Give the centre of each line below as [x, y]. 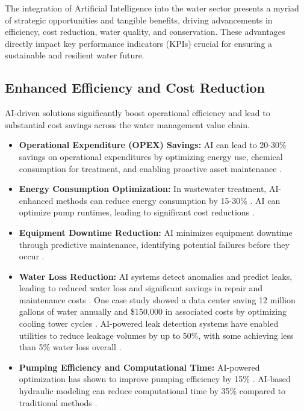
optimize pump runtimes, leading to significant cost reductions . [137, 212]
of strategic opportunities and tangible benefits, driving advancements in [139, 20]
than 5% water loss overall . [70, 347]
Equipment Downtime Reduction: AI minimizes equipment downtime [156, 232]
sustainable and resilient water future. [75, 55]
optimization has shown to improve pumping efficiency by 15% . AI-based [155, 379]
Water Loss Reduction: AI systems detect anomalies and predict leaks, [156, 276]
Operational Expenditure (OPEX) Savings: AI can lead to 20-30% [153, 145]
